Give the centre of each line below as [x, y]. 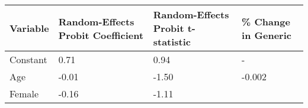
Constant [28, 59]
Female [24, 94]
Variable [29, 28]
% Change [266, 21]
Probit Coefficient [101, 35]
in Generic [267, 35]
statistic [172, 42]
